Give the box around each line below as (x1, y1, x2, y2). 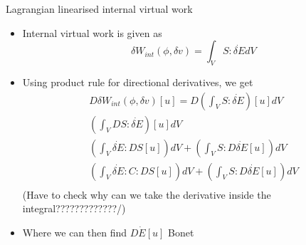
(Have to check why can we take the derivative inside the (22, 187, 271, 202)
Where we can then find (22, 224, 127, 239)
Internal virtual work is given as (22, 25, 162, 40)
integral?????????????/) (22, 201, 126, 216)
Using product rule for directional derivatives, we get (22, 74, 253, 89)
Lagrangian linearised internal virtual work (6, 1, 193, 16)
